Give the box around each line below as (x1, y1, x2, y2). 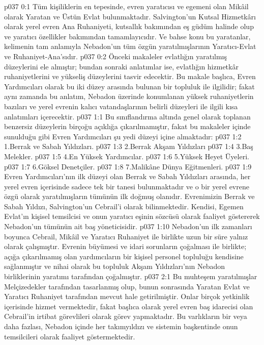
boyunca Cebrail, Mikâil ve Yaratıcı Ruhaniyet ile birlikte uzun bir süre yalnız (4, 231, 248, 241)
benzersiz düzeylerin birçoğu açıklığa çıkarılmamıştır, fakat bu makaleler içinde (4, 121, 251, 132)
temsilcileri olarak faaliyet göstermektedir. (4, 331, 135, 341)
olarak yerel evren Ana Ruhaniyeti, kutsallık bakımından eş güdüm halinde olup (4, 21, 254, 32)
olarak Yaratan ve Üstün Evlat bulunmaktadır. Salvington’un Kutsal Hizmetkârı (4, 11, 256, 21)
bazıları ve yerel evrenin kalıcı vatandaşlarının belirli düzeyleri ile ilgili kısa (4, 101, 238, 111)
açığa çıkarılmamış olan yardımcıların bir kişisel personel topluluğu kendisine (4, 251, 244, 261)
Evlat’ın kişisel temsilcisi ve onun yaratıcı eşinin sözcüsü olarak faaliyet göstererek (4, 211, 260, 221)
